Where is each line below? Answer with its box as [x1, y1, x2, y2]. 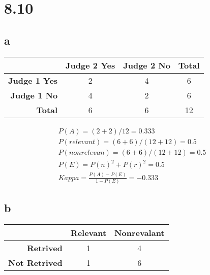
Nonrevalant [114, 227, 165, 239]
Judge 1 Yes [8, 74, 58, 86]
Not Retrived [8, 257, 63, 269]
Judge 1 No [10, 89, 58, 101]
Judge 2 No [123, 59, 170, 71]
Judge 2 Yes [66, 59, 115, 71]
